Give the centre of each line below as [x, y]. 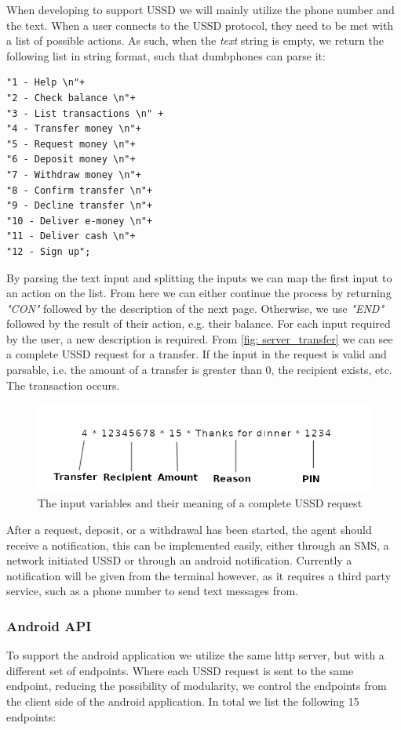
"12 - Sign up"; [49, 251]
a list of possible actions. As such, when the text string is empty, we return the [195, 40]
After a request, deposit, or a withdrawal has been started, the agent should [189, 529]
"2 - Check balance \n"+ [71, 98]
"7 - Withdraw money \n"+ [74, 174]
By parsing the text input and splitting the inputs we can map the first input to [199, 277]
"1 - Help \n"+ [46, 83]
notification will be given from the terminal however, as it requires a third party [199, 575]
